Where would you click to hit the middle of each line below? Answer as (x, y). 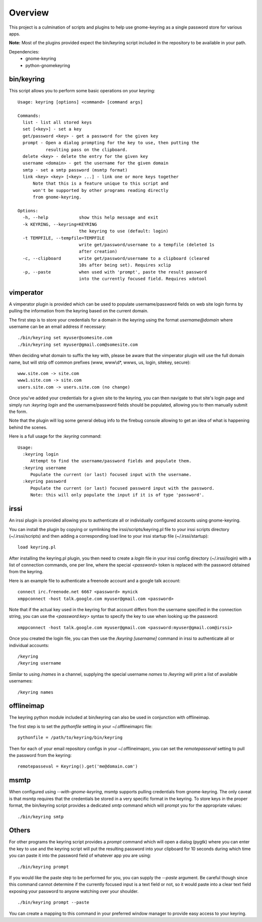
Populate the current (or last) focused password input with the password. (123, 488)
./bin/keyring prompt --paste (54, 903)
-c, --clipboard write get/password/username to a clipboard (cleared (116, 258)
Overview (29, 13)
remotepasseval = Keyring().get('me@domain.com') (78, 767)
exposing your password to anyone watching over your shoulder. (74, 891)
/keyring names (36, 692)
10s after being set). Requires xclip (125, 265)
